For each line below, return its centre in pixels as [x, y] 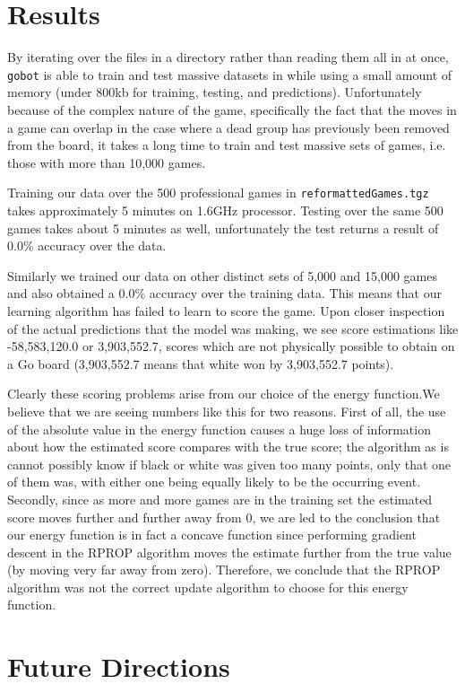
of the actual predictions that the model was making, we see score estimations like [233, 328]
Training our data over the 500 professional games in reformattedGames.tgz [218, 193]
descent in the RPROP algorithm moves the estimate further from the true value [229, 552]
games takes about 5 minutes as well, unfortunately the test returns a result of [223, 228]
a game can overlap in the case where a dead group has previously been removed [228, 127]
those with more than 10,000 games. [107, 162]
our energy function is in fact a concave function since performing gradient [212, 535]
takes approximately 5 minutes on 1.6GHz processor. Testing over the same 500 [225, 210]
